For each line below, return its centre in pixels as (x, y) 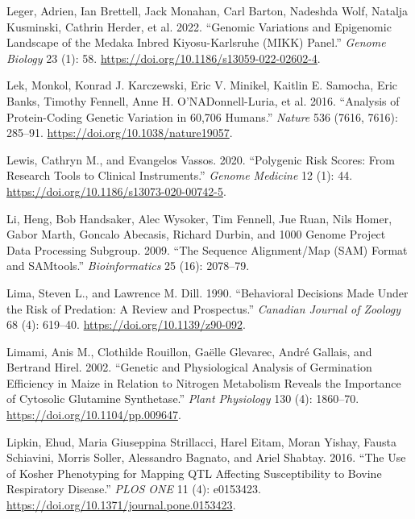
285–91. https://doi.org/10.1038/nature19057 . (120, 133)
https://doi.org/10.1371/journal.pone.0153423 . (121, 505)
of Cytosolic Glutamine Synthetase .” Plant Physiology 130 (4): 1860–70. (183, 399)
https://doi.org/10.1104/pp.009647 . (94, 415)
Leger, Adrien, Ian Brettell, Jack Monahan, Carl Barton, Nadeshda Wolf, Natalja (207, 10)
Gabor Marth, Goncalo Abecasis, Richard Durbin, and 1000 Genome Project (196, 234)
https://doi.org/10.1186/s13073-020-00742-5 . (116, 191)
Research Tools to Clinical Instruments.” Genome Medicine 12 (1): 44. (180, 175)
